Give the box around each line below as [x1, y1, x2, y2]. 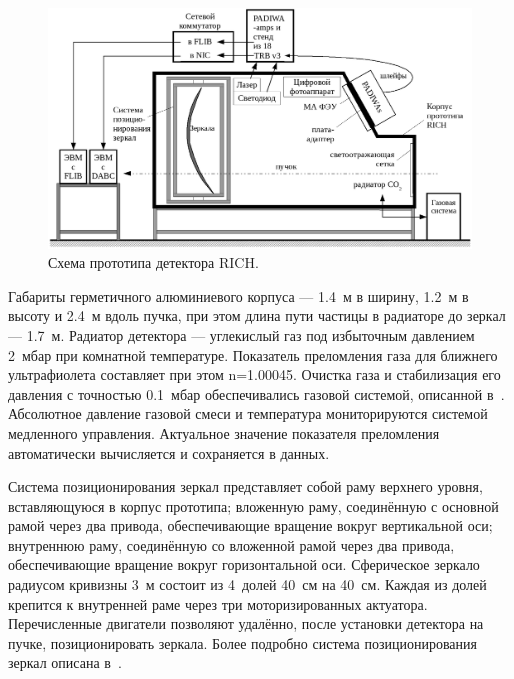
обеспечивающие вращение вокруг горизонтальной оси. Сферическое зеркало [8, 554, 480, 575]
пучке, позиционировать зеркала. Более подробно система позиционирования [8, 632, 477, 653]
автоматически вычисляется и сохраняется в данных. [8, 442, 330, 463]
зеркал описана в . [8, 652, 122, 673]
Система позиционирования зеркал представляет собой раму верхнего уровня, [8, 476, 483, 497]
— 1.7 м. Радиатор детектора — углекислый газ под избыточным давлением [8, 324, 475, 345]
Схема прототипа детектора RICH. [48, 252, 259, 273]
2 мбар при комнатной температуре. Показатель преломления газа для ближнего [8, 344, 498, 365]
